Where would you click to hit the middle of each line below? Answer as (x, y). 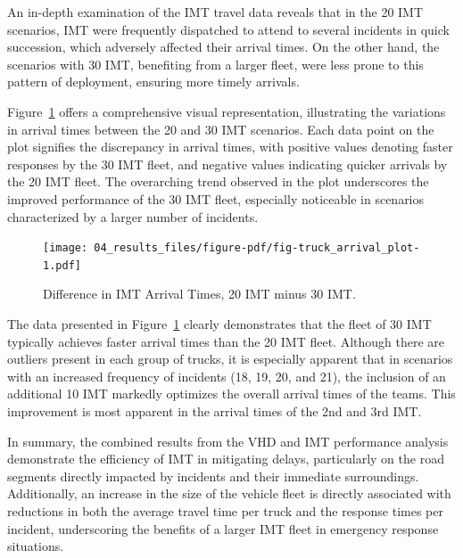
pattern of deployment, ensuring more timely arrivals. (153, 82)
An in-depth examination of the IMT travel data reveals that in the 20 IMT (215, 12)
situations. (36, 546)
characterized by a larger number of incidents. (133, 216)
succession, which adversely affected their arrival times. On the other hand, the (223, 47)
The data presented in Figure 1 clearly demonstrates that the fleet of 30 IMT (219, 324)
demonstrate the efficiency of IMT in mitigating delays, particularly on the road (226, 459)
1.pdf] (62, 265)
